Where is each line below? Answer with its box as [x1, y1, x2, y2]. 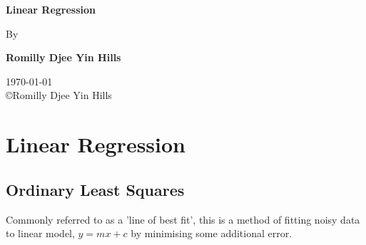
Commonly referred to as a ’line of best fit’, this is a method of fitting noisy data [6, 212, 360, 226]
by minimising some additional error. [131, 226, 293, 241]
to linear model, [6, 226, 75, 241]
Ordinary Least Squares [6, 178, 185, 200]
